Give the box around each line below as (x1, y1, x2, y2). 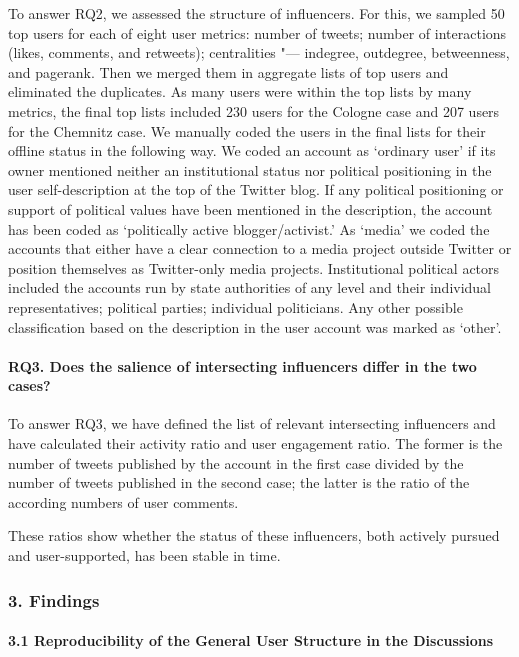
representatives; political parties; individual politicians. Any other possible (8, 296, 463, 317)
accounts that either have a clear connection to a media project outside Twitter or (8, 238, 512, 259)
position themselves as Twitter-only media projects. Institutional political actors (8, 257, 500, 278)
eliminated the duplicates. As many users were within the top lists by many (8, 81, 472, 102)
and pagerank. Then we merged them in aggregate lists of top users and (8, 61, 449, 82)
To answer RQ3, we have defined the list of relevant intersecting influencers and (8, 413, 496, 434)
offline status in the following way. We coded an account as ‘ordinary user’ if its (8, 140, 496, 161)
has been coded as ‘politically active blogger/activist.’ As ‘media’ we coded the (8, 218, 490, 239)
